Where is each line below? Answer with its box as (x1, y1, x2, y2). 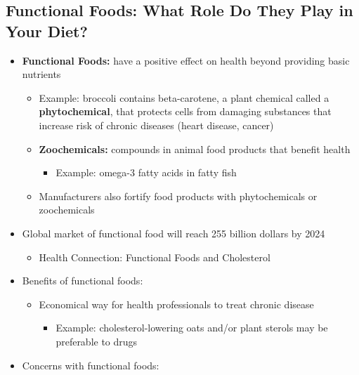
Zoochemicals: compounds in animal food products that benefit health (39, 141, 351, 156)
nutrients (22, 67, 61, 81)
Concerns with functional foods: (22, 357, 159, 372)
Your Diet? (6, 20, 88, 41)
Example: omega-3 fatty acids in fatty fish (56, 165, 237, 180)
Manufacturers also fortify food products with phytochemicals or (39, 188, 318, 203)
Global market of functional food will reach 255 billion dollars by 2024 (22, 225, 325, 240)
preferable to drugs (56, 334, 138, 348)
